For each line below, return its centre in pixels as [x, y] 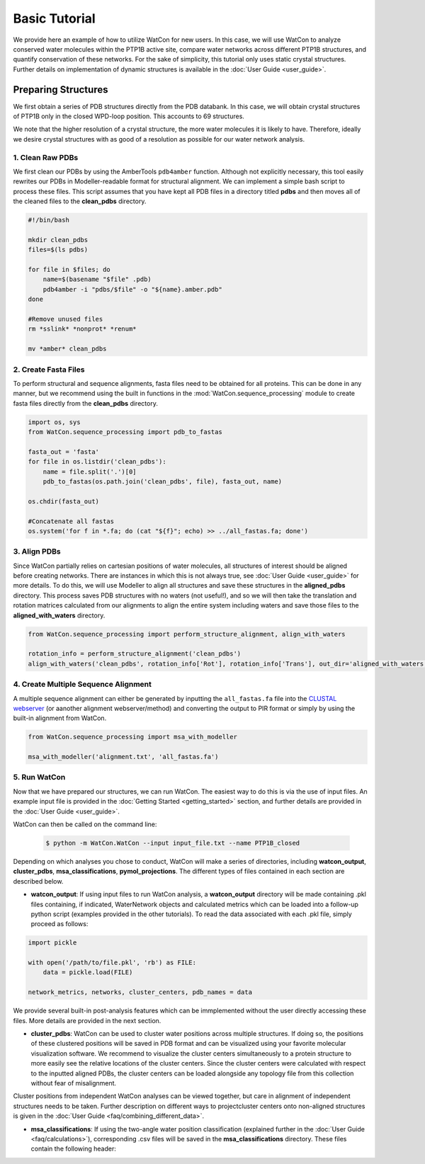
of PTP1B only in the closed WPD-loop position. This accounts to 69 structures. [129, 116]
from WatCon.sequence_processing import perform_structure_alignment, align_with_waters [187, 634]
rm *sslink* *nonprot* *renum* [83, 329]
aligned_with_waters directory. [59, 615]
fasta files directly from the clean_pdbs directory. [86, 403]
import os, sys [54, 422]
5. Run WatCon [39, 777]
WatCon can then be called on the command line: [85, 824]
